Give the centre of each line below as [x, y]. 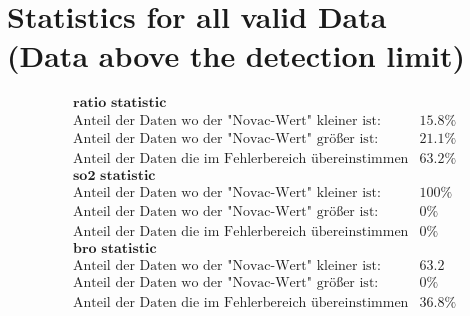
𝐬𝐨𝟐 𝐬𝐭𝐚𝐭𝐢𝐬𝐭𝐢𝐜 [114, 176]
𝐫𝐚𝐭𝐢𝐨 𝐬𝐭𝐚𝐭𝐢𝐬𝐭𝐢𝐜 [120, 103]
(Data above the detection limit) [236, 55]
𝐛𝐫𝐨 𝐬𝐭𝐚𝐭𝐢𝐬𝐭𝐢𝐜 [115, 248]
